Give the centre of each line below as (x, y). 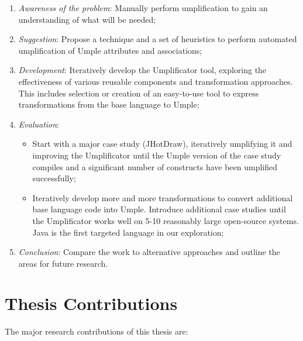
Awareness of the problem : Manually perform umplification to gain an (143, 8)
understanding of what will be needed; (87, 19)
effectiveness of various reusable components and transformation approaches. (156, 81)
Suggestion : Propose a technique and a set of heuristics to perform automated (158, 39)
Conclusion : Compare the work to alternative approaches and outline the (149, 252)
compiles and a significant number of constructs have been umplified (155, 166)
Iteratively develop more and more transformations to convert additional (163, 197)
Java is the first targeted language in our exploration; (128, 232)
